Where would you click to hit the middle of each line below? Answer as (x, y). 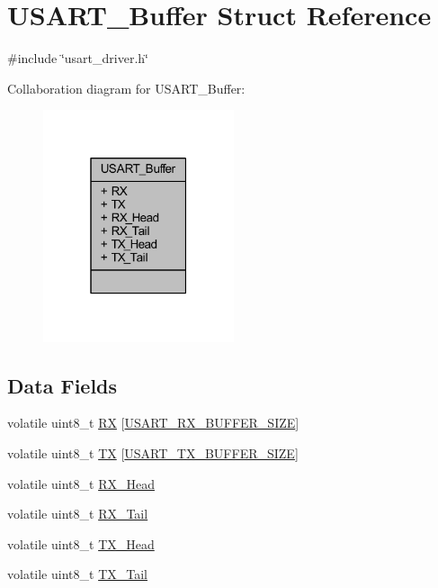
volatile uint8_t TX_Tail (77, 574)
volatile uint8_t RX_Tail (78, 514)
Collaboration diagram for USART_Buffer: (126, 88)
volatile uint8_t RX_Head (81, 483)
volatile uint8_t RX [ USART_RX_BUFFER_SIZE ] (153, 423)
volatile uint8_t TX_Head (81, 543)
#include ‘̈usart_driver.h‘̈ (78, 58)
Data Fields (63, 385)
